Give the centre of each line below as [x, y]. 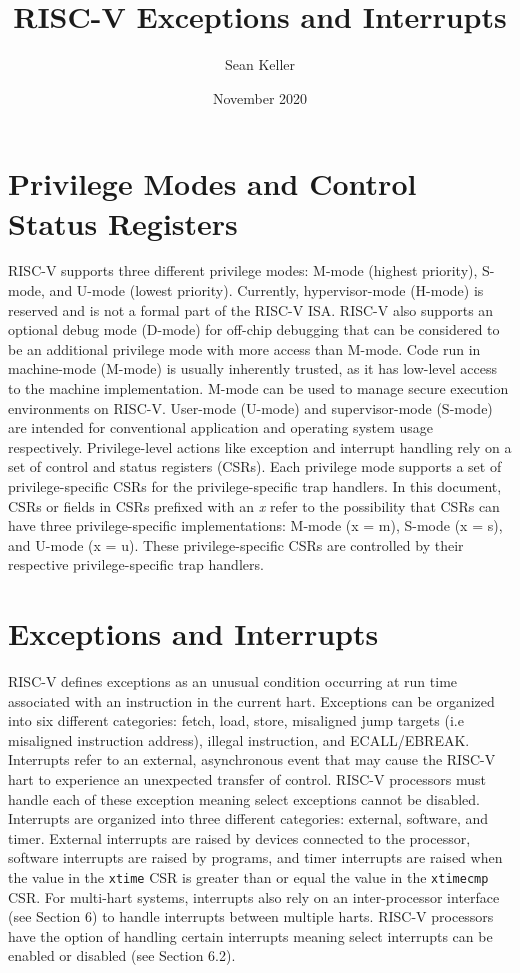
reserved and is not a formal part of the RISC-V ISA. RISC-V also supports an [251, 309]
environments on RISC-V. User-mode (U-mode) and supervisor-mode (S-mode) [250, 407]
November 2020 [260, 97]
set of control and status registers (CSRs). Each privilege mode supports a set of [255, 466]
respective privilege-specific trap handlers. [136, 564]
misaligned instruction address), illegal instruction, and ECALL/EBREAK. [239, 739]
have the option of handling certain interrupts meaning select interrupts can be [250, 935]
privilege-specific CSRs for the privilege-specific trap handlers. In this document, [255, 485]
